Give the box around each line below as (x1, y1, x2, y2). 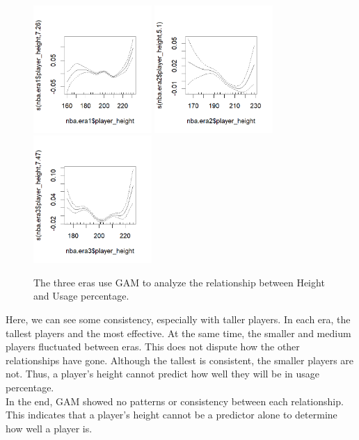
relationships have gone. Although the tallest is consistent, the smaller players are (6, 352, 354, 367)
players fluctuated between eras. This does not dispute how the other (6, 339, 300, 354)
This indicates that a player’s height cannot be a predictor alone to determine (6, 407, 337, 422)
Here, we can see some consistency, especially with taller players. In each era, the (6, 312, 351, 327)
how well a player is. (6, 421, 93, 435)
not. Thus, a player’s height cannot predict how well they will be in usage (6, 366, 320, 381)
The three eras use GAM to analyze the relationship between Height (33, 275, 325, 289)
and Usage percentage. (33, 288, 129, 303)
